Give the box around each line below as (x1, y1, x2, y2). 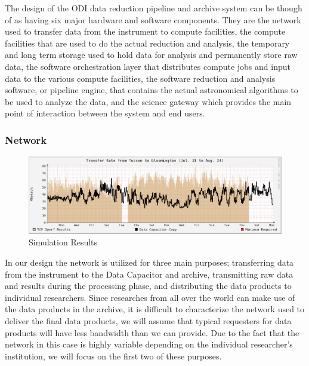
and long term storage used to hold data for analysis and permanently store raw (5, 48, 298, 61)
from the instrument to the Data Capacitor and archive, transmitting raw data (5, 267, 293, 280)
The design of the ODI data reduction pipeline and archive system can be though (5, 2, 302, 14)
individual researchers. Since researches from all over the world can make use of (5, 291, 295, 303)
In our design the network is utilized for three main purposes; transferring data (5, 256, 294, 268)
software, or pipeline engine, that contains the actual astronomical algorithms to (5, 84, 298, 96)
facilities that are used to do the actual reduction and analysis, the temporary (5, 36, 290, 49)
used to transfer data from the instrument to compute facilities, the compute (5, 25, 286, 38)
